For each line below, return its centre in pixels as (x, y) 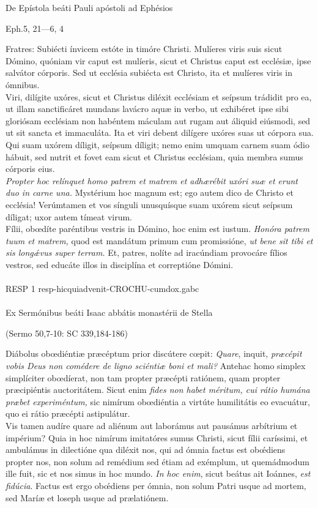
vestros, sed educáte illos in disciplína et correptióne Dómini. (120, 264)
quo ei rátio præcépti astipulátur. (68, 413)
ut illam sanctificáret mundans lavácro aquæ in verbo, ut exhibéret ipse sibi (147, 109)
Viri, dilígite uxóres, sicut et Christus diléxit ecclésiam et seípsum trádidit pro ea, (159, 96)
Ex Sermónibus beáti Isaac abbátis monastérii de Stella (109, 312)
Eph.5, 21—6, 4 (35, 28)
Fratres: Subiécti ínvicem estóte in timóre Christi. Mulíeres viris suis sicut (144, 49)
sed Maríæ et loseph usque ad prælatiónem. (87, 497)
